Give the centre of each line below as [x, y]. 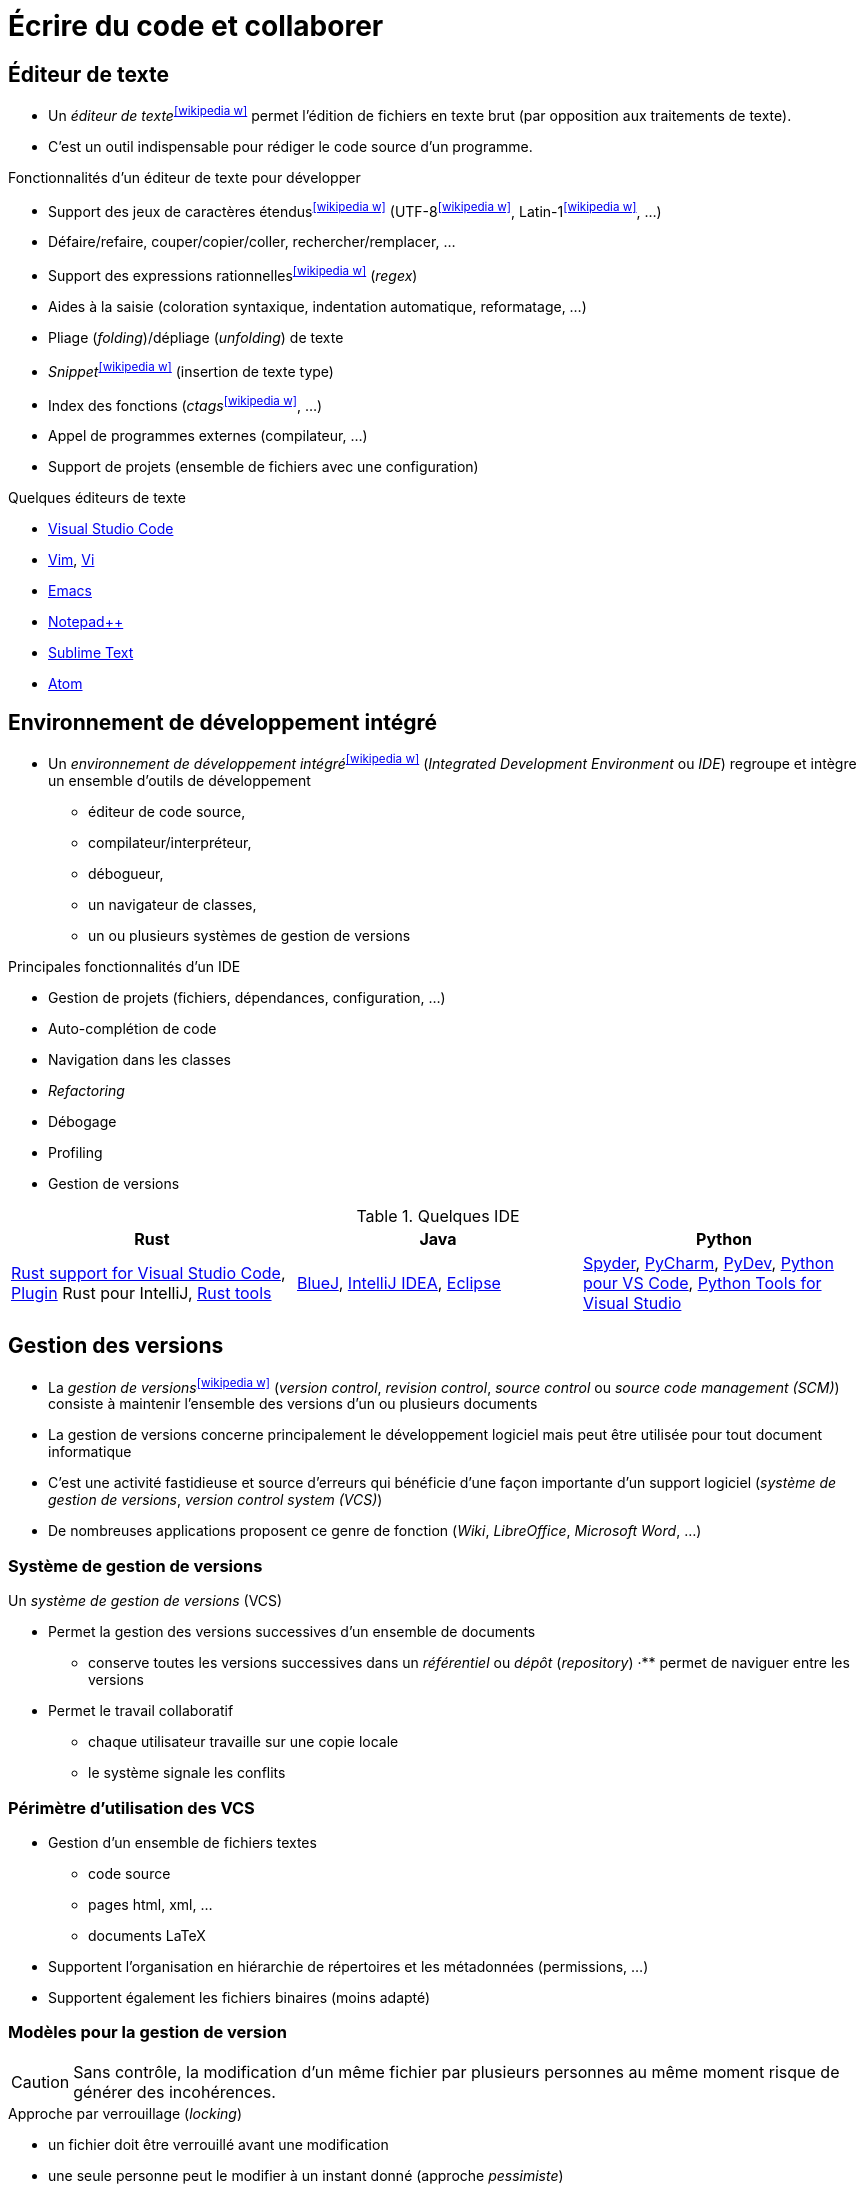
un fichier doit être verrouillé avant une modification [218, 2144]
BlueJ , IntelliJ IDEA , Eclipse [398, 1282]
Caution [40, 2081]
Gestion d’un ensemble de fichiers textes [182, 1842]
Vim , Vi [71, 560]
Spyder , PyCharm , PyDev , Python [708, 1262]
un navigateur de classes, [172, 904]
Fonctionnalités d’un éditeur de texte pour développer [184, 177]
